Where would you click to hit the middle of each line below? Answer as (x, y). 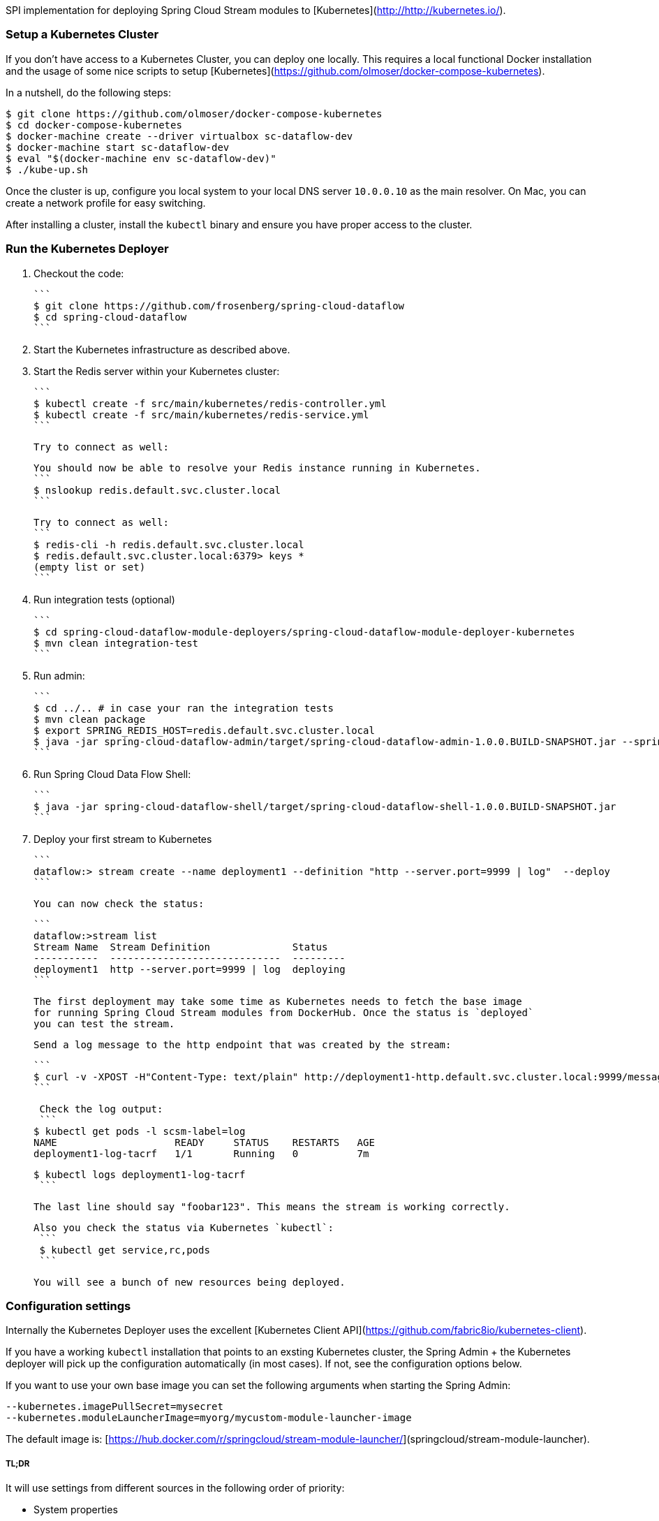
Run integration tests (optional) (104, 599)
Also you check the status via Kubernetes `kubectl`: (184, 1227)
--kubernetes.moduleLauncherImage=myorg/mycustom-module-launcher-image (209, 1418)
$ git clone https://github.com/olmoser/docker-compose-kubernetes (194, 113)
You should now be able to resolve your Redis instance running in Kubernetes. (257, 468)
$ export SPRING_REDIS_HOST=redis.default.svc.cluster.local (204, 730)
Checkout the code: (79, 273)
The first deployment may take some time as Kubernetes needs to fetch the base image (278, 1001)
